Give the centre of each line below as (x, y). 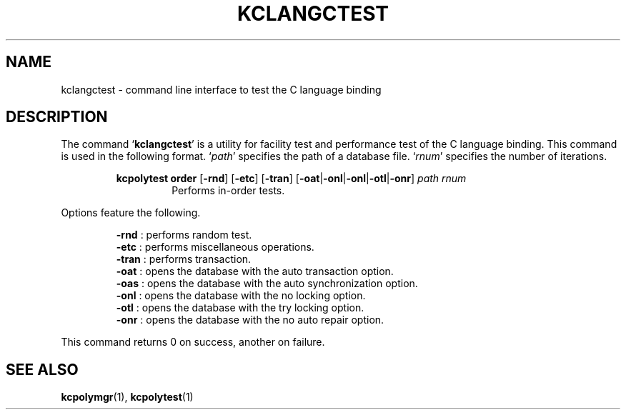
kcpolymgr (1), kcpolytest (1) (127, 397)
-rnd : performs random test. (184, 235)
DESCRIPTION (57, 117)
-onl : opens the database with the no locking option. (241, 296)
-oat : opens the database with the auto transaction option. (255, 271)
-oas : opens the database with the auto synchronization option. (267, 284)
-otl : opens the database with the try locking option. (240, 308)
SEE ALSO (42, 369)
